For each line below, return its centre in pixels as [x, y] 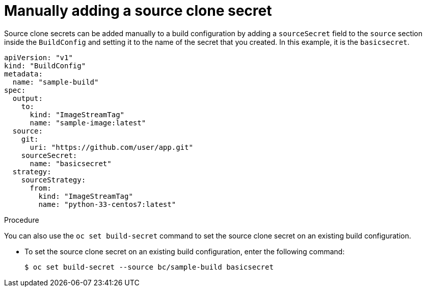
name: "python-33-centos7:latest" [107, 204]
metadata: [23, 74]
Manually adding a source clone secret [138, 11]
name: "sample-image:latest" [88, 123]
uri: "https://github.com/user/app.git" [111, 147]
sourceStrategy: [54, 180]
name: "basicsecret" [71, 163]
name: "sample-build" [56, 82]
